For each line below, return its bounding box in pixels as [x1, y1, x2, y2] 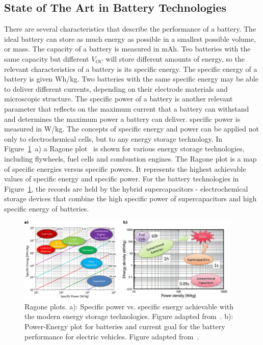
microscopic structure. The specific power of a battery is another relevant [4, 93, 233, 104]
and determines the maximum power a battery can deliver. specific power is [4, 113, 241, 124]
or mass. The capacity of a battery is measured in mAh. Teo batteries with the [4, 43, 251, 54]
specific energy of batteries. [4, 203, 89, 214]
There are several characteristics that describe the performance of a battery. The [4, 23, 256, 34]
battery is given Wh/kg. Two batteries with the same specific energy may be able [4, 73, 258, 84]
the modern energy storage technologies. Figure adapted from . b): [24, 311, 233, 322]
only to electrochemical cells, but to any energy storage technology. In [4, 133, 223, 144]
